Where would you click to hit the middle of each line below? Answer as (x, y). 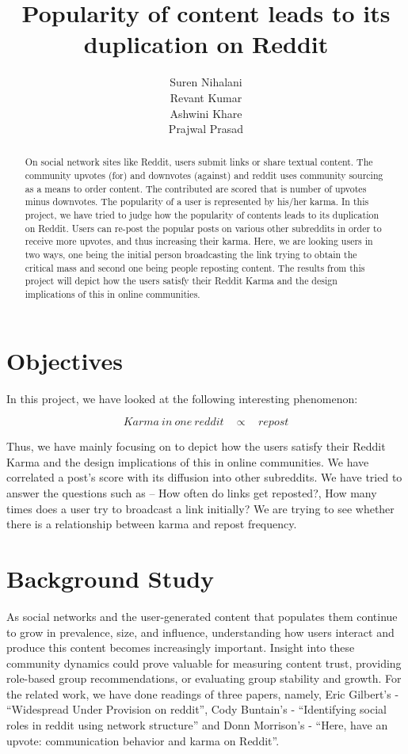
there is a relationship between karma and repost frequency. (152, 524)
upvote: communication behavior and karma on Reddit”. (143, 740)
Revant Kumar (206, 97)
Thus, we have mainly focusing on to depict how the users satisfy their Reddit (196, 446)
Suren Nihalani (206, 82)
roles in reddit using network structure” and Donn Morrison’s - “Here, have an (197, 725)
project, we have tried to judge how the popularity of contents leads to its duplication (202, 215)
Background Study (111, 578)
